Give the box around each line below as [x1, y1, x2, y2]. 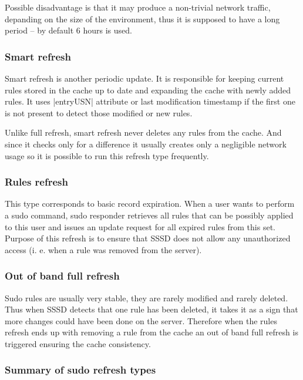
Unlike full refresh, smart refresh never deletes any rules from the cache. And [5, 126, 282, 139]
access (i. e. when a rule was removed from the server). [5, 243, 202, 255]
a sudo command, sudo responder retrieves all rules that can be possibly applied [5, 209, 294, 221]
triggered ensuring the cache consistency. [5, 337, 151, 349]
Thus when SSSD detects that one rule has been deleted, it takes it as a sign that [5, 303, 298, 315]
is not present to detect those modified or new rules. [5, 106, 193, 119]
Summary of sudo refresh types [5, 362, 156, 377]
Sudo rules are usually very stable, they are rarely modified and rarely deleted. [5, 291, 288, 304]
